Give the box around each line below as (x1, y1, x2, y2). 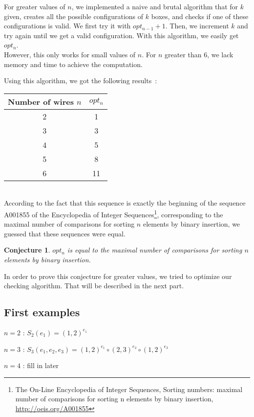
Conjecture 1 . (4, 245, 50, 255)
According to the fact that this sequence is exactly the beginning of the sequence (4, 198, 246, 208)
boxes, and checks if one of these (151, 11, 249, 21)
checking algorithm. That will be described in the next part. (4, 280, 184, 291)
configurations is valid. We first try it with (4, 21, 131, 31)
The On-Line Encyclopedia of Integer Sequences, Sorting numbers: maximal (15, 384, 243, 394)
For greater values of (4, 1, 65, 11)
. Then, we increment (165, 21, 229, 31)
